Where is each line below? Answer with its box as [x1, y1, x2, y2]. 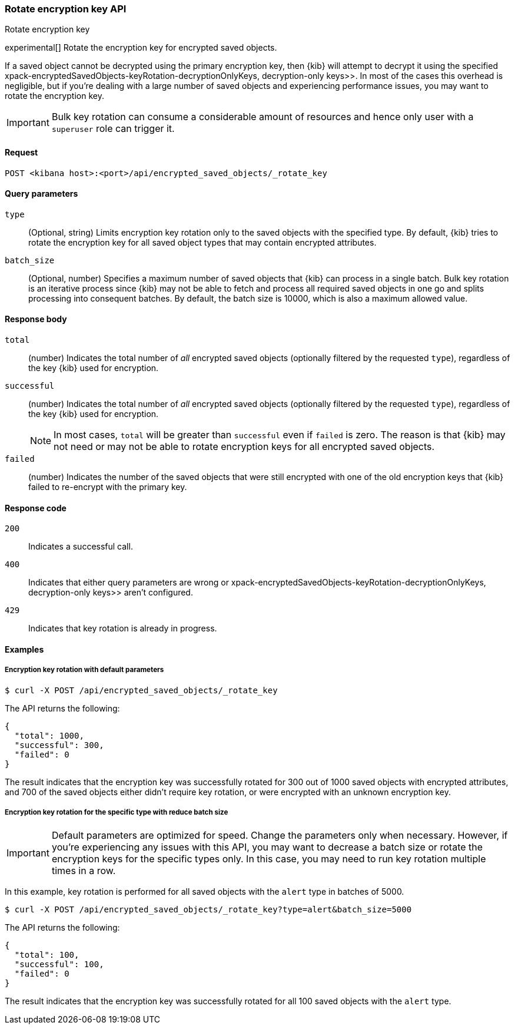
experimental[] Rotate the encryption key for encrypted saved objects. [5, 42, 277, 53]
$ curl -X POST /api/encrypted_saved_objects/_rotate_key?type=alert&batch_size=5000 [5, 905, 412, 915]
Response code [5, 502, 67, 513]
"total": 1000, [14, 730, 84, 740]
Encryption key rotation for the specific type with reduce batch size [5, 808, 228, 817]
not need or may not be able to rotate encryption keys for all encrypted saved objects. [54, 441, 435, 453]
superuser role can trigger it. [51, 123, 175, 135]
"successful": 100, [14, 959, 104, 970]
